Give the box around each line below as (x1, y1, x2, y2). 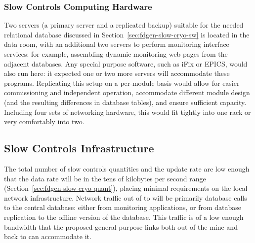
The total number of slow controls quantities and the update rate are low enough (4, 163, 250, 174)
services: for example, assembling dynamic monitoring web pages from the (4, 49, 228, 59)
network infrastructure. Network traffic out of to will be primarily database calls (4, 192, 247, 203)
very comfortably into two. (4, 116, 85, 127)
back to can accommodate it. (4, 231, 91, 242)
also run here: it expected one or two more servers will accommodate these (4, 68, 230, 78)
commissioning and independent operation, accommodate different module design (4, 87, 250, 98)
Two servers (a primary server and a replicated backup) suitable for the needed (4, 20, 244, 30)
